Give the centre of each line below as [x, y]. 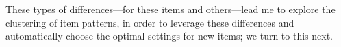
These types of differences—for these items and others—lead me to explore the [170, 9]
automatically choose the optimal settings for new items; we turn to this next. [169, 36]
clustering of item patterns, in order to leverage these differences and [150, 22]
